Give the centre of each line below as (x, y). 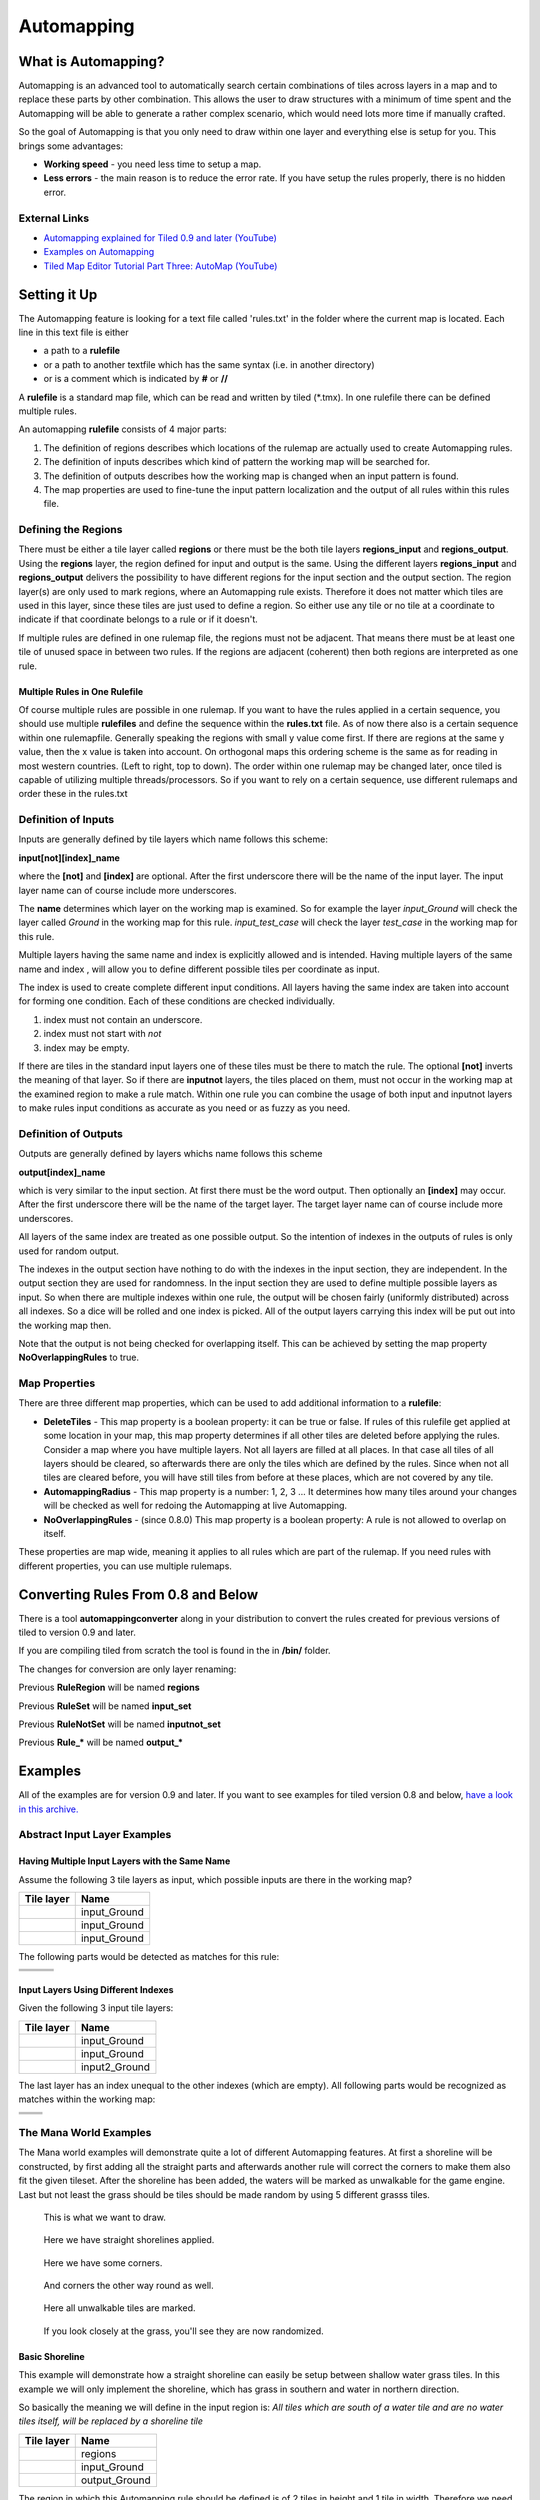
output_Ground (116, 2480)
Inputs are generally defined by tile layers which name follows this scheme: (173, 839)
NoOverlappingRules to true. (79, 1357)
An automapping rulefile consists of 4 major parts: (122, 429)
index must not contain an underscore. (123, 1019)
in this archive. (48, 1809)
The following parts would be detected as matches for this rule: (149, 1957)
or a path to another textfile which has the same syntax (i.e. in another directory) (209, 364)
